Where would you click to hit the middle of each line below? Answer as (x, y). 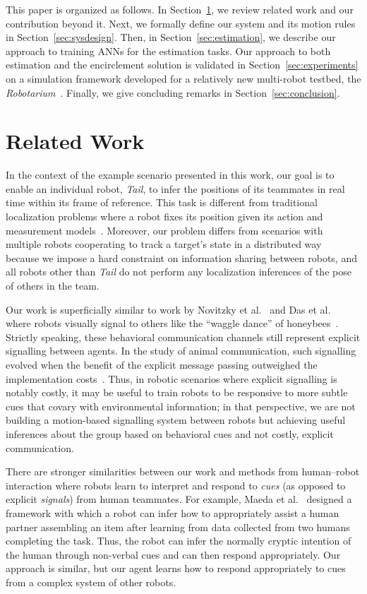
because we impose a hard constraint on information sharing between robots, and (181, 257)
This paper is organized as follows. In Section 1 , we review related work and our (180, 9)
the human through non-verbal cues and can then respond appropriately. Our (173, 554)
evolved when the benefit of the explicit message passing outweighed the (162, 364)
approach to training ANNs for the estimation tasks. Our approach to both (168, 51)
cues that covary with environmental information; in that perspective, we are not (181, 406)
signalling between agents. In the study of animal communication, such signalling (181, 351)
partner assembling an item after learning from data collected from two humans (178, 527)
